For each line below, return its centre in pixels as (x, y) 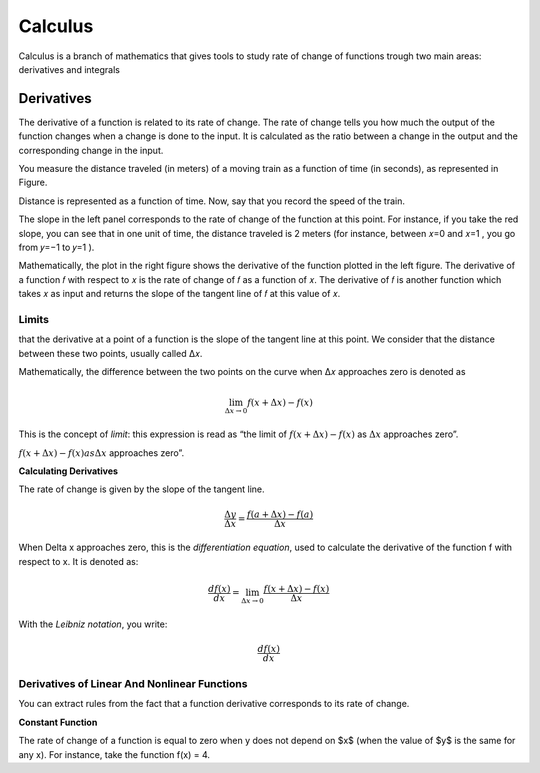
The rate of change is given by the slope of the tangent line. (141, 489)
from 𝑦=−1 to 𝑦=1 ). (56, 247)
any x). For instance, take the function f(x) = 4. (114, 754)
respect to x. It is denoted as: (78, 561)
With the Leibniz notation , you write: (93, 624)
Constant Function (58, 722)
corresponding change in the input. (91, 150)
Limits (34, 319)
